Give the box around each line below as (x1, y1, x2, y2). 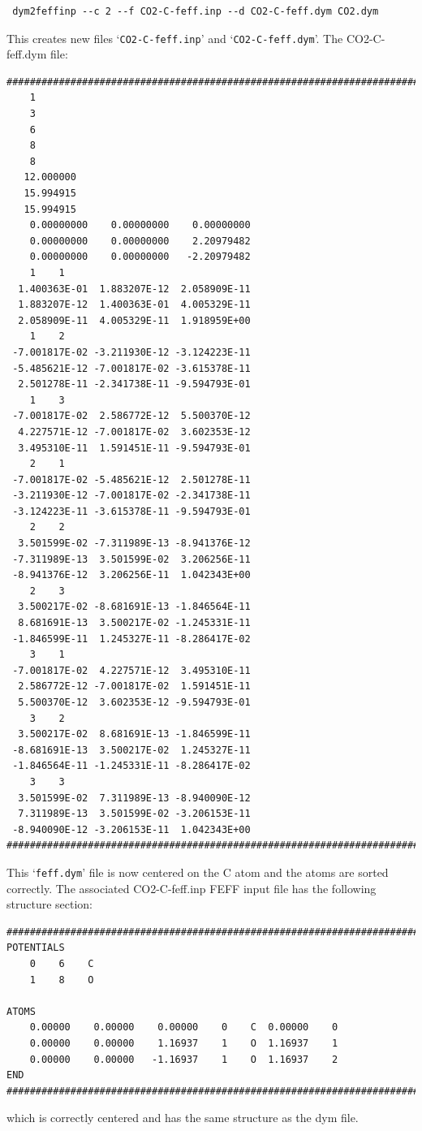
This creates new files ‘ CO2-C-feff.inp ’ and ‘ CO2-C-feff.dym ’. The (6, 29, 343, 46)
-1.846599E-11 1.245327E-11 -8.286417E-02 (12, 632, 251, 645)
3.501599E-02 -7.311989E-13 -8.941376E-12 (18, 537, 251, 550)
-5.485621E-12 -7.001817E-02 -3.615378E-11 (12, 362, 251, 374)
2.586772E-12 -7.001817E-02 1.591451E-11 (18, 680, 251, 693)
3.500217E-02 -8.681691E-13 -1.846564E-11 (18, 601, 251, 613)
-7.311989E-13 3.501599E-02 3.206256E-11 (12, 553, 251, 565)
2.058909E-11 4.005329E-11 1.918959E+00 (18, 314, 251, 326)
